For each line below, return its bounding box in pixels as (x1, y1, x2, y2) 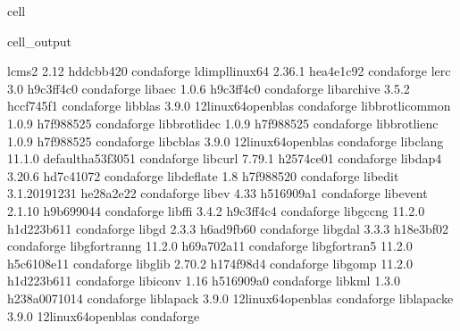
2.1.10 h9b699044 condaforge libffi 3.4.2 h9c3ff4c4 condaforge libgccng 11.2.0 (7, 201, 425, 219)
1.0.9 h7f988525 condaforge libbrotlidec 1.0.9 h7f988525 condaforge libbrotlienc (7, 113, 439, 132)
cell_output (7, 31, 71, 50)
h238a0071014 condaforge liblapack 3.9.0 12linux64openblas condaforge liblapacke (7, 288, 454, 307)
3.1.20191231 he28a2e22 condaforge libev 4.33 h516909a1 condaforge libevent (7, 184, 428, 203)
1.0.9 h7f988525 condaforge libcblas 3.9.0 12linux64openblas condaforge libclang (7, 131, 444, 150)
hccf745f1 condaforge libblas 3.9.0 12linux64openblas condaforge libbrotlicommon (7, 96, 451, 115)
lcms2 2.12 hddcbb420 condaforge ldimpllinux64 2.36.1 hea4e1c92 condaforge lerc (7, 62, 451, 80)
